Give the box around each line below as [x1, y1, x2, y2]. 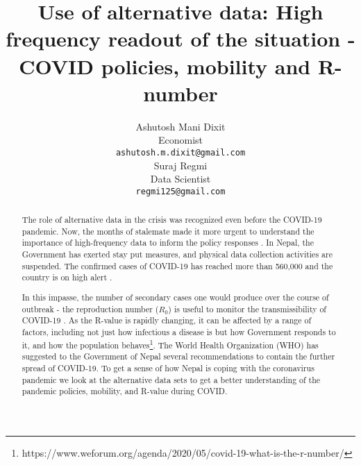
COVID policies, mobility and [19, 51, 311, 80]
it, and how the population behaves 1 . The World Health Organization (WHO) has [22, 337, 319, 350]
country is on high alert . [22, 271, 112, 283]
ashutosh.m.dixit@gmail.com [115, 147, 246, 158]
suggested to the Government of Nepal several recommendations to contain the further [22, 350, 335, 362]
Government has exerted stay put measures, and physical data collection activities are [22, 248, 333, 260]
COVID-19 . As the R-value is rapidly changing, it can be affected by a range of [22, 314, 312, 326]
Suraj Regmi [153, 158, 208, 172]
